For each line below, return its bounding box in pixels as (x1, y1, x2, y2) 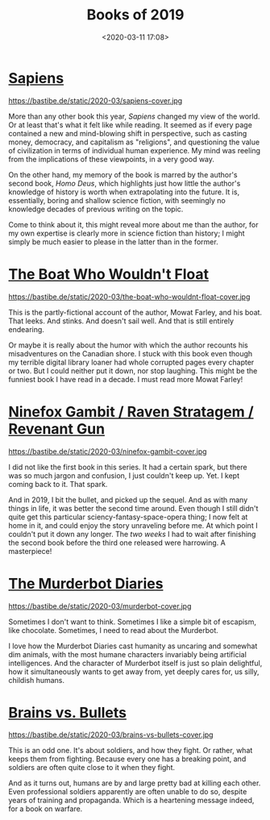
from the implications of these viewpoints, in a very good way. (8, 154, 215, 164)
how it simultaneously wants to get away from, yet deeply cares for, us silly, (8, 667, 260, 676)
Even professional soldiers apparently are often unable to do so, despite (8, 787, 247, 797)
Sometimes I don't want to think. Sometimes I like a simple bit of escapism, (8, 617, 256, 626)
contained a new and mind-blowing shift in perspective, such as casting (8, 128, 247, 138)
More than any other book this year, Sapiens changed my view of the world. (8, 111, 260, 121)
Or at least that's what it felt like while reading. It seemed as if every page (8, 119, 252, 130)
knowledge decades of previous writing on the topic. (8, 204, 184, 214)
